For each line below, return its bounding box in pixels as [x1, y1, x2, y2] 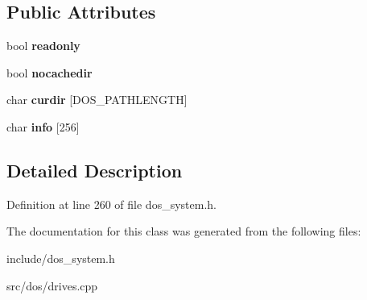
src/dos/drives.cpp [6, 277, 98, 294]
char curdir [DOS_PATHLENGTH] [6, 91, 188, 108]
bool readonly [6, 37, 80, 54]
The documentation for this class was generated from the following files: [6, 223, 361, 240]
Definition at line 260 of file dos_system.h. [6, 195, 216, 212]
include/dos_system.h [6, 249, 115, 266]
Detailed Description [6, 157, 183, 182]
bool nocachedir [6, 64, 93, 81]
